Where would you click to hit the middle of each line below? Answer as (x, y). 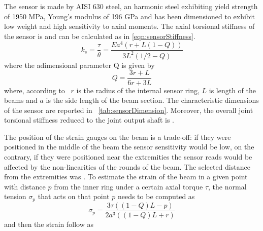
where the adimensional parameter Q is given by (79, 65)
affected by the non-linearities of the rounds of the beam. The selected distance (127, 166)
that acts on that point (74, 196)
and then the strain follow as (49, 224)
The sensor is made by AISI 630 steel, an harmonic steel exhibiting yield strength (131, 6)
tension (15, 196)
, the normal (227, 186)
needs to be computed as (156, 196)
